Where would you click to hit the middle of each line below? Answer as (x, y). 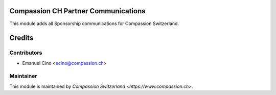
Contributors (26, 53)
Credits (21, 38)
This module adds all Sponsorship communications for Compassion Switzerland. (94, 23)
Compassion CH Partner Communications (77, 11)
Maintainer (23, 76)
